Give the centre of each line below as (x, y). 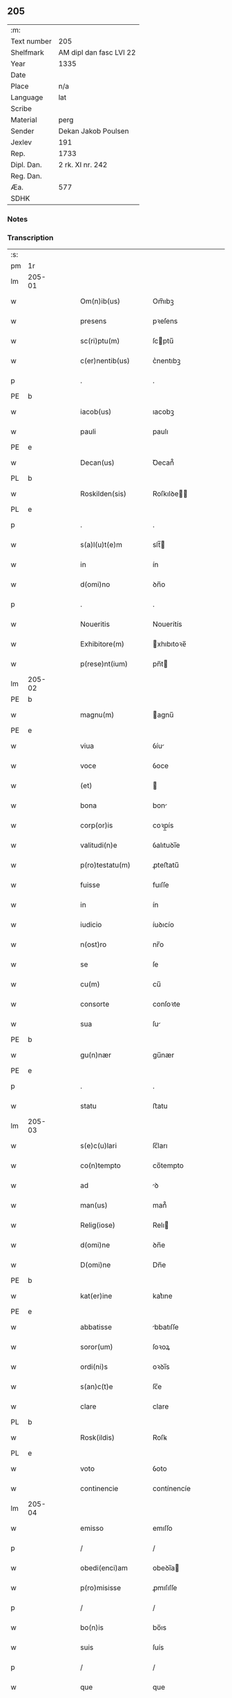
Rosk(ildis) (98, 1438)
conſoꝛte (166, 1004)
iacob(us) (96, 412)
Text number (31, 41)
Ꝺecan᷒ (163, 463)
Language (27, 97)
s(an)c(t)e (97, 1386)
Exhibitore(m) (102, 644)
